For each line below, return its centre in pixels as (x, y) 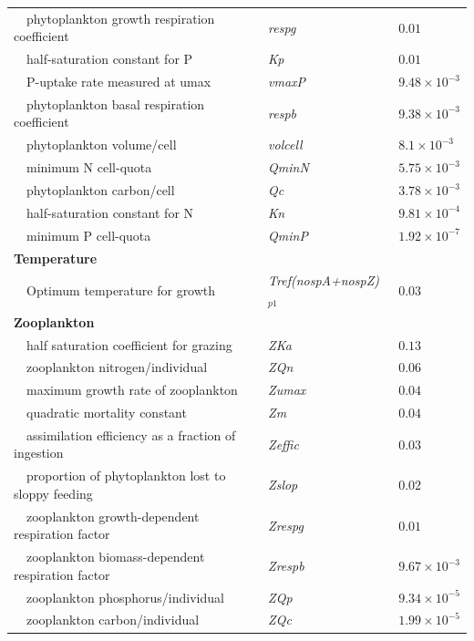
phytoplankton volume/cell (101, 145)
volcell (285, 145)
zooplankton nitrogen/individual (117, 367)
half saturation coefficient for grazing (129, 344)
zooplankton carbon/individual (113, 620)
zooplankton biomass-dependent (115, 557)
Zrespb (286, 565)
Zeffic (283, 444)
